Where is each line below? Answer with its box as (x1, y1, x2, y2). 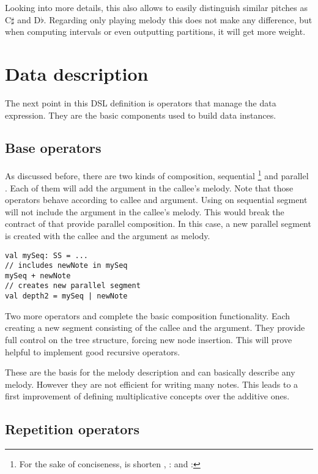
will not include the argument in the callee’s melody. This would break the (5, 205, 284, 218)
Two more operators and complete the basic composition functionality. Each (5, 309, 290, 322)
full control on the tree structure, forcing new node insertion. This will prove (5, 333, 292, 346)
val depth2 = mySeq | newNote (5, 292, 128, 301)
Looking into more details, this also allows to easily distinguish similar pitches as (5, 1, 308, 13)
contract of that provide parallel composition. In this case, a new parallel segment (5, 217, 311, 230)
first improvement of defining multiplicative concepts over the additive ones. (5, 390, 290, 402)
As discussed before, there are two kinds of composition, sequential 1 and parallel (5, 168, 309, 182)
